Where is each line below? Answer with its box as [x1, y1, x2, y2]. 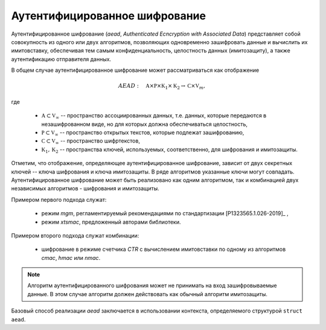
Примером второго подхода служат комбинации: [11, 231, 139, 239]
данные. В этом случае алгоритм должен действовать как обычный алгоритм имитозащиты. [27, 290, 268, 297]
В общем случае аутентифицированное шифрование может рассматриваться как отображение [11, 66, 260, 74]
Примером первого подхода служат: [11, 196, 107, 203]
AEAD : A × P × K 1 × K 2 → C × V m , [118, 82, 205, 91]
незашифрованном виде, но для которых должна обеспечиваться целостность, [41, 120, 248, 128]
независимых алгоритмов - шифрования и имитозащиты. [11, 185, 159, 192]
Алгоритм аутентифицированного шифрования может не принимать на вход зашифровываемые [27, 282, 277, 290]
